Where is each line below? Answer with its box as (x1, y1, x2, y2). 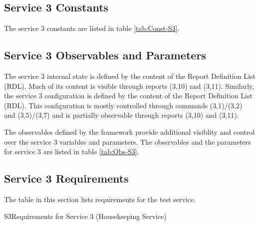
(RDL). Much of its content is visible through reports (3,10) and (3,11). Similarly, (4, 80, 255, 91)
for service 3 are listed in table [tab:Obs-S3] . (4, 146, 139, 157)
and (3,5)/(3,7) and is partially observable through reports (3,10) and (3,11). (4, 110, 239, 120)
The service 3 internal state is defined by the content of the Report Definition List (4, 71, 256, 81)
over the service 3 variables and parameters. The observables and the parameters (4, 136, 251, 147)
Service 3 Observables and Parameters (4, 47, 206, 63)
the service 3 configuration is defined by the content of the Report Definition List (4, 90, 253, 101)
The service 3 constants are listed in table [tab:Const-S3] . (4, 23, 180, 33)
